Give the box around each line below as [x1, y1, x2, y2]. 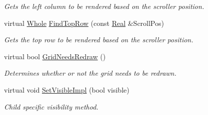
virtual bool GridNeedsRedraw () [4, 51, 106, 61]
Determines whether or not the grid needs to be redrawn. [4, 68, 176, 78]
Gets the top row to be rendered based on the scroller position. [4, 34, 193, 45]
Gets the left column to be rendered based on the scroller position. [4, 1, 204, 11]
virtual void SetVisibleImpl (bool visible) [4, 84, 129, 95]
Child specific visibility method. [4, 101, 98, 112]
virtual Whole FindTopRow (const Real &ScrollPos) [4, 17, 164, 28]
